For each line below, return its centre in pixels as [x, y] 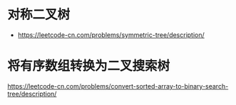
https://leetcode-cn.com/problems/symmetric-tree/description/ [111, 35]
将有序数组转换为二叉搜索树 [89, 66]
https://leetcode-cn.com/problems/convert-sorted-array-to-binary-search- [118, 86]
